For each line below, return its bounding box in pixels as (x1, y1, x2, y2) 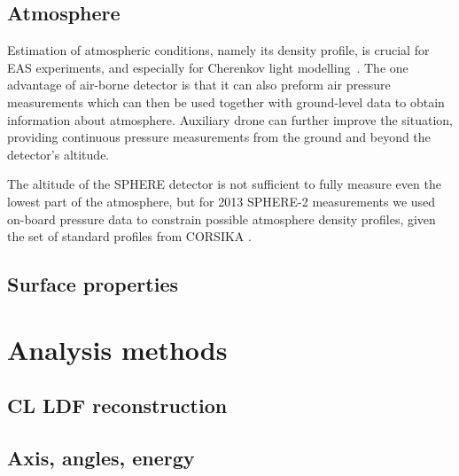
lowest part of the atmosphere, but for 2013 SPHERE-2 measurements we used (7, 191, 436, 210)
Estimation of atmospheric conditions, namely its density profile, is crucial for (7, 41, 430, 59)
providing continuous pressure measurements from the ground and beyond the (7, 128, 431, 146)
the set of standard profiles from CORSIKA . (7, 227, 252, 246)
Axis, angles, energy (7, 444, 195, 472)
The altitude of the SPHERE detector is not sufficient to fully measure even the (7, 175, 441, 193)
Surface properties (7, 270, 178, 298)
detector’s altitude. (7, 144, 110, 163)
